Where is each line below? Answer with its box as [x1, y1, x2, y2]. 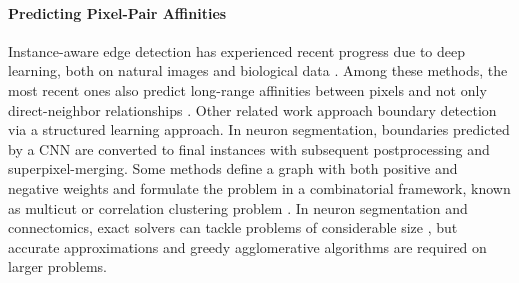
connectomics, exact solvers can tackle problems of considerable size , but [8, 217, 458, 238]
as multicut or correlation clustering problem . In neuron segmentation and [8, 197, 468, 218]
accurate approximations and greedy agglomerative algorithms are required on [8, 236, 487, 257]
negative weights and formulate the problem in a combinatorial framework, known [8, 177, 511, 198]
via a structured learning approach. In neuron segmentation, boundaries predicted [8, 119, 510, 140]
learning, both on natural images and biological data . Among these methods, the [8, 60, 508, 81]
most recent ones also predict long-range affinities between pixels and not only [8, 79, 487, 100]
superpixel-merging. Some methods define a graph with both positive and [8, 158, 458, 179]
